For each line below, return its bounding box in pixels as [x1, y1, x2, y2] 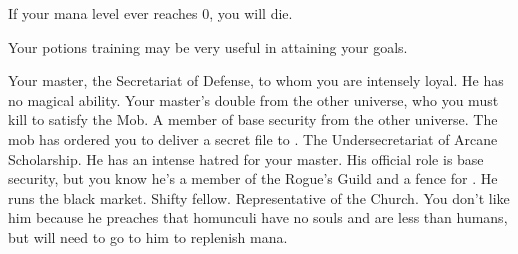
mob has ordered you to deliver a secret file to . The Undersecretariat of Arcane [8, 128, 498, 149]
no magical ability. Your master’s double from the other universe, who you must [8, 89, 499, 110]
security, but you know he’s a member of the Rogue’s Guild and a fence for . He [8, 168, 498, 189]
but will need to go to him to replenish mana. [8, 226, 288, 247]
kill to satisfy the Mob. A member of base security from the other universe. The [8, 109, 498, 130]
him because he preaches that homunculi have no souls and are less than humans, [8, 207, 508, 228]
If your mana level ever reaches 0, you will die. [8, 3, 293, 23]
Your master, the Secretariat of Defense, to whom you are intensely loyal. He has [8, 70, 504, 91]
